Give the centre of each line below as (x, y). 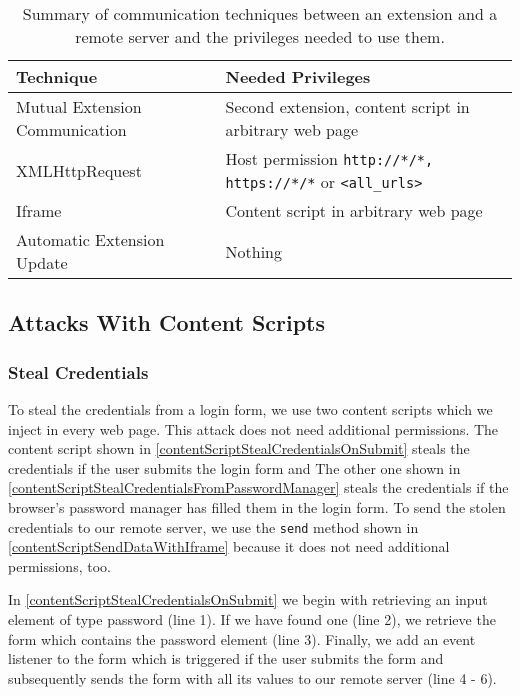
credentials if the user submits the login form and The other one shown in (234, 467)
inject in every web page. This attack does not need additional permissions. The (253, 428)
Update (42, 262)
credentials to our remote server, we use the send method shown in (213, 526)
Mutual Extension (79, 106)
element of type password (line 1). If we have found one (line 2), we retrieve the (252, 619)
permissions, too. (59, 565)
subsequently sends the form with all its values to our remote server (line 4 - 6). (252, 677)
